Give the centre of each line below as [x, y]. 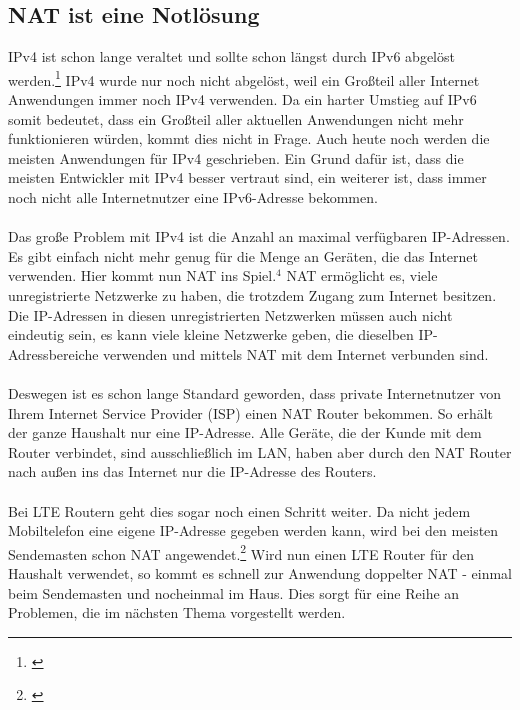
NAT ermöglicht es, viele [362, 275]
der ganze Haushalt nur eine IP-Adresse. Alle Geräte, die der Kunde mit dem [245, 432]
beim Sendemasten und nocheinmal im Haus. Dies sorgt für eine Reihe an [234, 592]
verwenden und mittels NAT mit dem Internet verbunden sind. [296, 353]
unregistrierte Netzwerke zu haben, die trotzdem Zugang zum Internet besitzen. [252, 294]
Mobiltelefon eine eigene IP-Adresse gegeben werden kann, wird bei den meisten [253, 530]
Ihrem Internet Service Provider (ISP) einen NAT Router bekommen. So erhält [251, 412]
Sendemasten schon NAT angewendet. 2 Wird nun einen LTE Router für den [241, 552]
